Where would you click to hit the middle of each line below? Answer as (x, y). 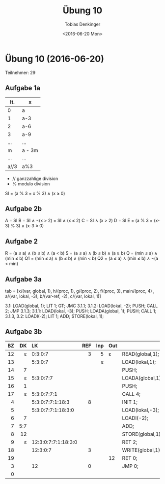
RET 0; (130, 458)
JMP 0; (130, 466)
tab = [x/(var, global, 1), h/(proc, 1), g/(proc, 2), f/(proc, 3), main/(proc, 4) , (80, 291)
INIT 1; (130, 402)
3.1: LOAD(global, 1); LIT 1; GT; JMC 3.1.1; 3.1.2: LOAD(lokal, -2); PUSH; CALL (82, 306)
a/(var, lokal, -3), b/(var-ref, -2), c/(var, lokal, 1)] (53, 296)
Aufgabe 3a (23, 279)
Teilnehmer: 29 (20, 72)
